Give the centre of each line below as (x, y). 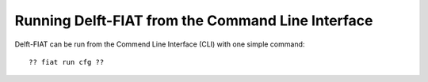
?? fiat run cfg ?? (67, 62)
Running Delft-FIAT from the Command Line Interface (194, 20)
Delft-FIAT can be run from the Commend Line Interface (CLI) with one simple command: (160, 44)
